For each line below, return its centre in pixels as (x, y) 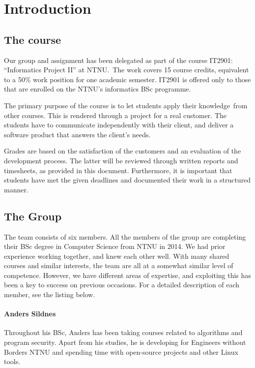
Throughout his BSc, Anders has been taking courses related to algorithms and (123, 332)
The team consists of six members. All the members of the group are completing (125, 236)
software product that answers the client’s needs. (77, 134)
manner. (16, 189)
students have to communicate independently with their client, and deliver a (119, 125)
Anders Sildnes (30, 314)
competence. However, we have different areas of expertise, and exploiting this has (127, 275)
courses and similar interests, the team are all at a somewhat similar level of (119, 265)
